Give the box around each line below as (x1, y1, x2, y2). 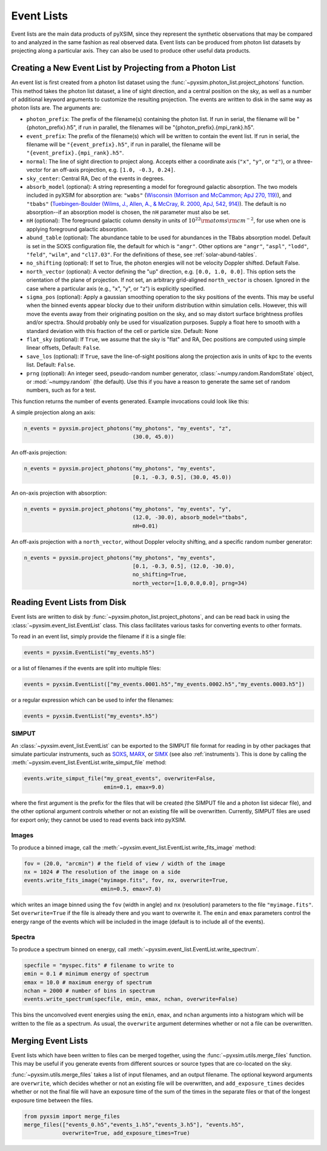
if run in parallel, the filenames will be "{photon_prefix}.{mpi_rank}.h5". (78, 124, 254, 131)
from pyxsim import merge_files (24, 1113, 121, 1120)
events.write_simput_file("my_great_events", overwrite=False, (24, 775, 216, 782)
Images (11, 831, 34, 840)
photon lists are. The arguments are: (11, 104, 102, 111)
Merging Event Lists (11, 1035, 88, 1046)
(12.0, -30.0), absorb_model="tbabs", (132, 514, 248, 521)
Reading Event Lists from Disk (11, 597, 127, 608)
